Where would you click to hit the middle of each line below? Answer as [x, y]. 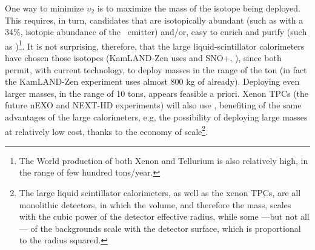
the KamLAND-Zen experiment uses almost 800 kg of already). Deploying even [152, 81]
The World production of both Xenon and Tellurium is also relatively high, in [164, 160]
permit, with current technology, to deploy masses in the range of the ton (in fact [156, 69]
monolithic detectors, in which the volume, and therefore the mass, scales [155, 204]
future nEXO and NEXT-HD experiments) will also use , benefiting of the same [153, 105]
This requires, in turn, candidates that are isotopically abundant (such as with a [154, 20]
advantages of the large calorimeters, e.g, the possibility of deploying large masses [156, 117]
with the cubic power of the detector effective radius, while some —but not [158, 216]
